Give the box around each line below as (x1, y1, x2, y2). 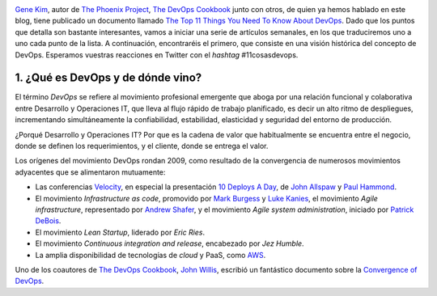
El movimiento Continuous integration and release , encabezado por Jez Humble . (35, 239, 304, 248)
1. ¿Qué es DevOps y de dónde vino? (15, 71, 202, 85)
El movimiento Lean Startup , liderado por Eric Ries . (35, 227, 206, 237)
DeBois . (35, 216, 62, 226)
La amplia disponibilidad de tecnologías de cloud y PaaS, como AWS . (35, 250, 266, 260)
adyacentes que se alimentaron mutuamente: (15, 167, 166, 177)
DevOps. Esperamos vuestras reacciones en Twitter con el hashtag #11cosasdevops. (15, 49, 299, 60)
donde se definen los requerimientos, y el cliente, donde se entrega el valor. (15, 142, 269, 151)
